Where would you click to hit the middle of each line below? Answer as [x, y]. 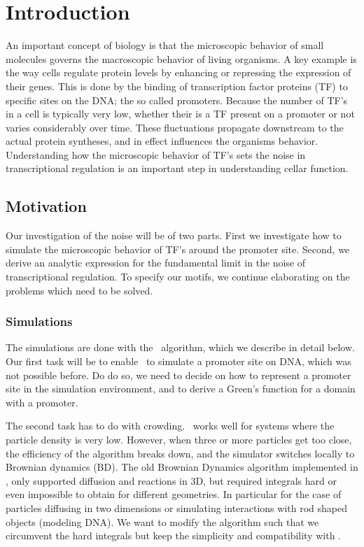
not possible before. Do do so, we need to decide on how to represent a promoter [178, 375]
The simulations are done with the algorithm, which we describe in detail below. [180, 347]
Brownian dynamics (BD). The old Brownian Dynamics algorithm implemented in [182, 467]
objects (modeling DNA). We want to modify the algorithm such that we [162, 521]
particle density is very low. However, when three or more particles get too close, [179, 440]
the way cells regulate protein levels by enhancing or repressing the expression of [178, 72]
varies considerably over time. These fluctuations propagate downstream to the [175, 127]
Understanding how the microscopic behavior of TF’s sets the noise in [156, 154]
